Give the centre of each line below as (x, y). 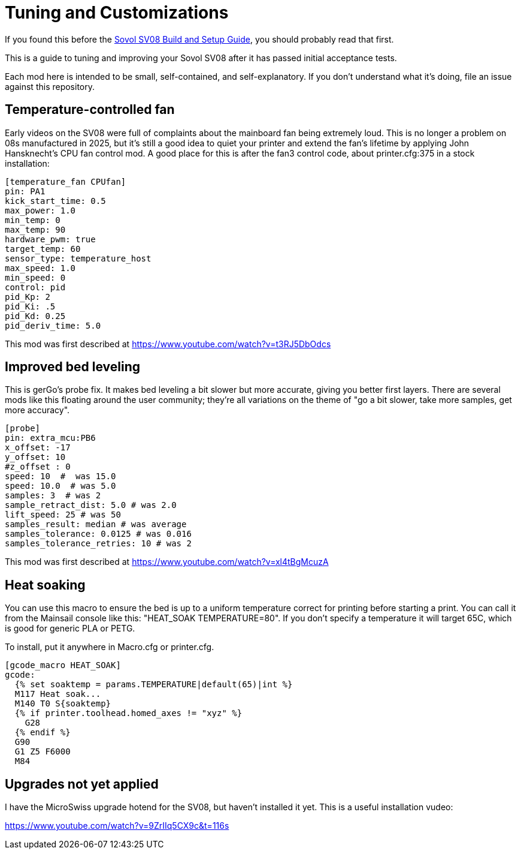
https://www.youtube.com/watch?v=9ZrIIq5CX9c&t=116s (117, 826)
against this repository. (50, 86)
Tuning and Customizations (117, 13)
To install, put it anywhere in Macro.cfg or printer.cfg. (110, 647)
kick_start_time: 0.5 (55, 201)
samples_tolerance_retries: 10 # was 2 (98, 544)
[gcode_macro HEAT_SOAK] (63, 665)
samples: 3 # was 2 (53, 496)
